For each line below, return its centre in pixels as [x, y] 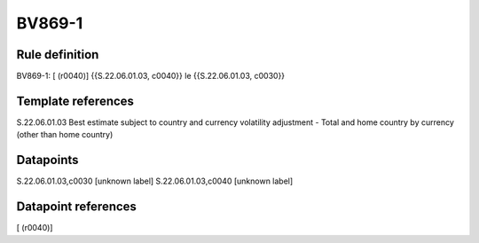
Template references [75, 101]
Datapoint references [77, 207]
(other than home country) [65, 135]
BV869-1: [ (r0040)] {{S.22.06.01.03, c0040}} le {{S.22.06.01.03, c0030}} [151, 76]
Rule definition [58, 55]
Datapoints [47, 160]
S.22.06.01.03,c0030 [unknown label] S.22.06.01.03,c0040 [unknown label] [155, 181]
